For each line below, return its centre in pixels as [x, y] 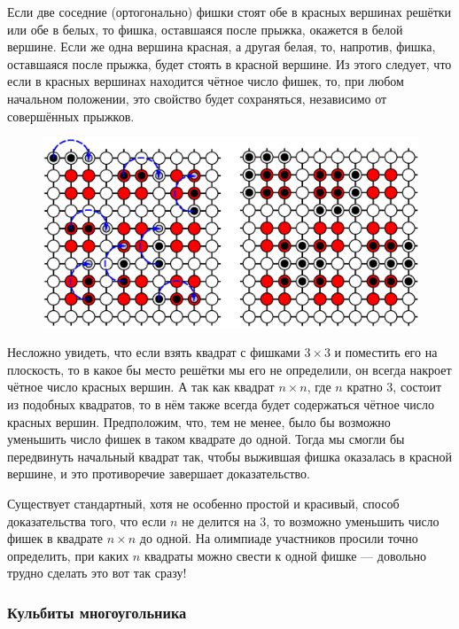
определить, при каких [68, 555]
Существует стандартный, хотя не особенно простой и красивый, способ [203, 503]
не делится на [219, 520]
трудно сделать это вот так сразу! [97, 573]
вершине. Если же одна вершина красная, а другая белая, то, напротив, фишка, [222, 47]
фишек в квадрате [55, 538]
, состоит [417, 387]
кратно [365, 387]
